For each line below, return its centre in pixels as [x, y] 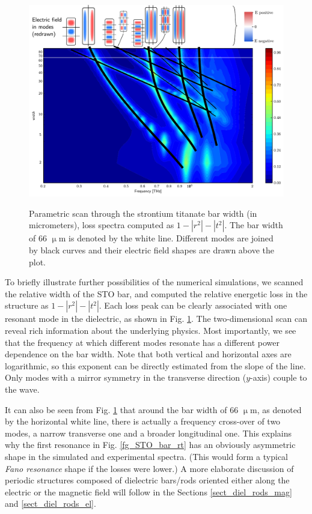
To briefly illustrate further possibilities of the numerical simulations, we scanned [154, 282]
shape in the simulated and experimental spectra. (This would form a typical [146, 456]
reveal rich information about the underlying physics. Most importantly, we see [151, 330]
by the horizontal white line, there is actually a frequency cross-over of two [143, 421]
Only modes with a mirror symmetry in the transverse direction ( [126, 377]
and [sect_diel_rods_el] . [50, 503]
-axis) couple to [279, 377]
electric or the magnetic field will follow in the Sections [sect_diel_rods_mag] [148, 491]
